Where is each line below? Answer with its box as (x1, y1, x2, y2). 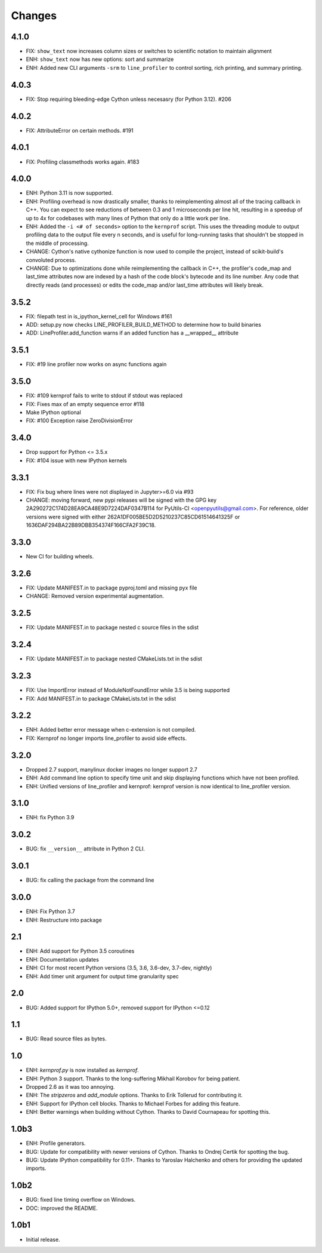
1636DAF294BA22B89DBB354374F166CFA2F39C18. (26, 521, 156, 529)
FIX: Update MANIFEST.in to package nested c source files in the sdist (26, 624, 199, 631)
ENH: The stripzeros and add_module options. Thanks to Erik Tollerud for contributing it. (26, 1092, 243, 1099)
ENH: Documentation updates (26, 956, 100, 963)
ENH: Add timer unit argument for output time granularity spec (26, 972, 179, 979)
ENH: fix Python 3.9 (26, 814, 75, 821)
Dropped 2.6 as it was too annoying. (26, 1083, 115, 1091)
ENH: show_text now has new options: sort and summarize (26, 56, 174, 63)
